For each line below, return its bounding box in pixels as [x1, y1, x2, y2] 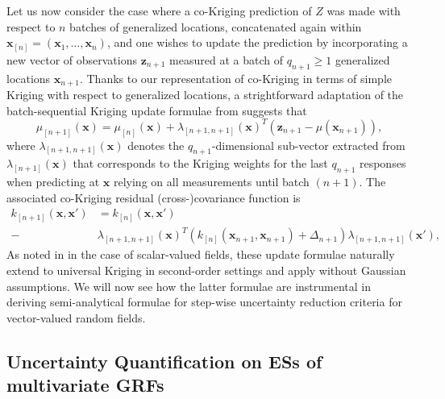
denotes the [127, 136, 185, 153]
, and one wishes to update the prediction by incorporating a [106, 34, 408, 51]
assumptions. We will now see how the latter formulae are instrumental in [6, 277, 372, 294]
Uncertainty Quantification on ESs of [6, 348, 322, 373]
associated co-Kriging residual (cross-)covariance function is [6, 189, 301, 206]
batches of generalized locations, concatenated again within [69, 18, 362, 35]
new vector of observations [6, 51, 137, 68]
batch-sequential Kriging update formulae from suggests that [6, 102, 307, 118]
